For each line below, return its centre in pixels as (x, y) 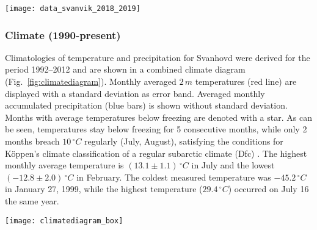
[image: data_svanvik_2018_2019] (73, 9)
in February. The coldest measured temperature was (174, 177)
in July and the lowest (233, 165)
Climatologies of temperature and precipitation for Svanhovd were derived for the (158, 57)
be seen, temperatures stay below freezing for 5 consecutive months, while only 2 (156, 129)
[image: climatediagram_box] (64, 221)
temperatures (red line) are (246, 81)
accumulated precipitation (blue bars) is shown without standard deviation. (146, 105)
